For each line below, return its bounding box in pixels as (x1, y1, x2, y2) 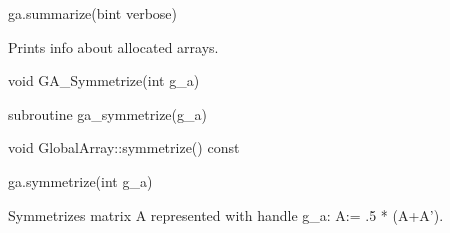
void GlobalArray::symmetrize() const (8, 137, 240, 158)
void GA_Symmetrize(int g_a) (8, 70, 200, 91)
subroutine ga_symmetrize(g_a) (8, 103, 207, 124)
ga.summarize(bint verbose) (8, 3, 178, 23)
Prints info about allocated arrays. (8, 36, 219, 57)
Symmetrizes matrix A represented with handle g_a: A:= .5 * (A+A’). (8, 204, 444, 225)
